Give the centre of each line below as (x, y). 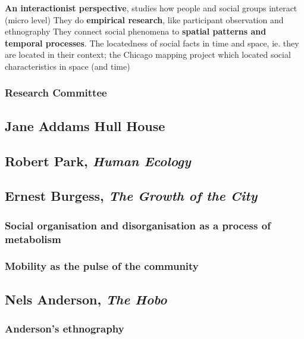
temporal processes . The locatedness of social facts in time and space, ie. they (152, 43)
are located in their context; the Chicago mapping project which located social (148, 55)
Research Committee (56, 93)
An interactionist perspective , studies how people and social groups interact (151, 8)
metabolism (33, 239)
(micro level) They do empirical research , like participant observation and (144, 19)
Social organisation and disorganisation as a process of (138, 225)
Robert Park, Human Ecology (98, 161)
